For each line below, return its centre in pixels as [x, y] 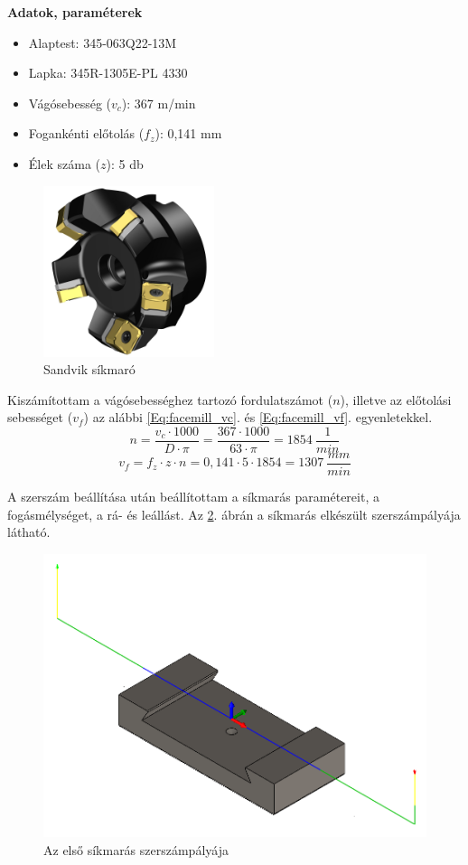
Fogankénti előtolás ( [86, 133]
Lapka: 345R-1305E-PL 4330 [108, 73]
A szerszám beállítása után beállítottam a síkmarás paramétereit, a [193, 497]
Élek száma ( [64, 163]
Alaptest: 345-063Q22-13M [103, 42]
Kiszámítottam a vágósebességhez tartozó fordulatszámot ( [170, 399]
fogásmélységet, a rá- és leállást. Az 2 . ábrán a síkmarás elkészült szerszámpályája [234, 514]
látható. [29, 532]
